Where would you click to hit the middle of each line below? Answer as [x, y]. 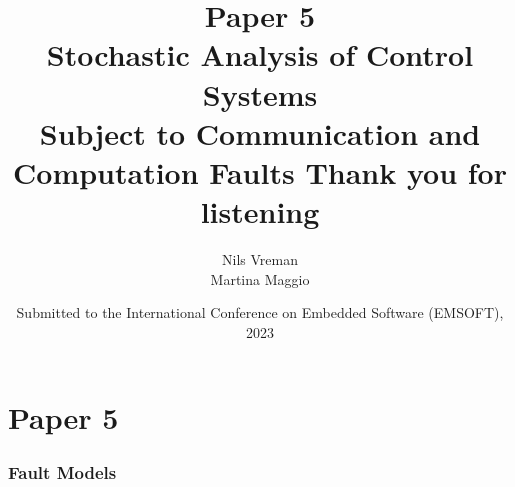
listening [260, 211]
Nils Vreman [260, 259]
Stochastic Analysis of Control [260, 54]
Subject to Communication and [260, 132]
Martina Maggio [260, 278]
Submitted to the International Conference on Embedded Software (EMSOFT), [260, 312]
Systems [260, 93]
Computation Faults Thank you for [260, 171]
